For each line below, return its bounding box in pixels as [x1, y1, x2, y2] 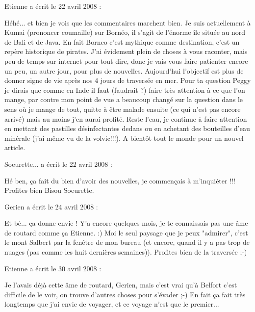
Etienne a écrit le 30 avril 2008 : [4, 263, 102, 273]
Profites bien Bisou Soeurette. [4, 185, 94, 195]
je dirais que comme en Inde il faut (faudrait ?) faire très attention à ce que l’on [4, 84, 245, 95]
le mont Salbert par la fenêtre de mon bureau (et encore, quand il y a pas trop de [4, 237, 250, 247]
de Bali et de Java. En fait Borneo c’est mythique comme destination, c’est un [4, 36, 240, 47]
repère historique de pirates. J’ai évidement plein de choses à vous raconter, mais [4, 46, 248, 56]
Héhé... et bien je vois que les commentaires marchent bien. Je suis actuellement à [4, 17, 251, 27]
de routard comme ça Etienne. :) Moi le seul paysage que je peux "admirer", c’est [4, 227, 248, 237]
